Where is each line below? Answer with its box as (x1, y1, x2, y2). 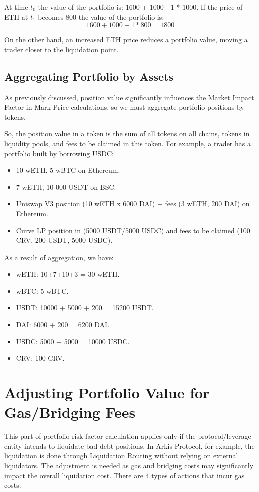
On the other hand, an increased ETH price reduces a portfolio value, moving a (4, 34, 248, 45)
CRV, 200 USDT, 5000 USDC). (16, 235, 113, 245)
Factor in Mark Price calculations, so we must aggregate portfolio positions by (4, 102, 244, 112)
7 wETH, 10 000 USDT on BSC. (16, 181, 116, 192)
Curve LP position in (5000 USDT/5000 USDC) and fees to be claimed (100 (16, 225, 250, 235)
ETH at (4, 11, 28, 22)
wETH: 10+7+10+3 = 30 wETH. (16, 269, 120, 279)
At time (4, 2, 28, 12)
